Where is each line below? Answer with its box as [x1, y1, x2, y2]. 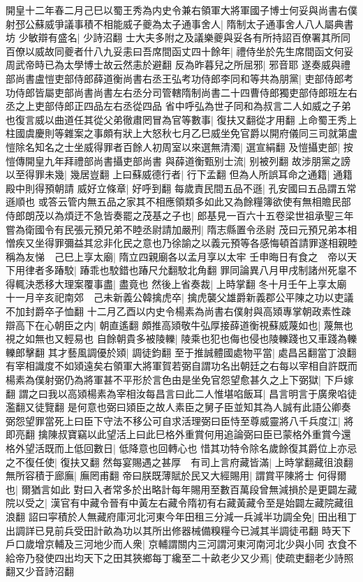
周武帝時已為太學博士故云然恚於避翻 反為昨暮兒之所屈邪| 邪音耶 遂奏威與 [6, 57, 341, 72]
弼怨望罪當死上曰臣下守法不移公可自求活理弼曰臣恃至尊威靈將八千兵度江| [6, 413, 341, 428]
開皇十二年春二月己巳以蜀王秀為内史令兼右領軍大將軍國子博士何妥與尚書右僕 [6, 3, 357, 17]
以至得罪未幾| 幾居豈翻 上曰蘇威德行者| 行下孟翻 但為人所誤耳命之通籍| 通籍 [6, 167, 353, 182]
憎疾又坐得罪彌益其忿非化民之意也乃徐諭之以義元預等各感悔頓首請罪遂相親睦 [6, 235, 357, 250]
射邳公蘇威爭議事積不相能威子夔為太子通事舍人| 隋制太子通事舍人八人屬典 [6, 16, 344, 31]
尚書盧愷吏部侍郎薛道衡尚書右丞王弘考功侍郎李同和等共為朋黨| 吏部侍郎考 [15, 71, 354, 85]
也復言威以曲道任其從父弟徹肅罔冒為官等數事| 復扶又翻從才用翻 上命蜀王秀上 [6, 112, 357, 126]
